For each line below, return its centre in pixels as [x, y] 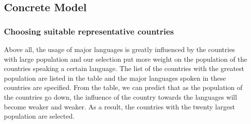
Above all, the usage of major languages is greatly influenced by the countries [119, 49]
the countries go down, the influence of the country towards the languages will [121, 97]
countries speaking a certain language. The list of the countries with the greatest [124, 68]
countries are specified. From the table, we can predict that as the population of [123, 87]
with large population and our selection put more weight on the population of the [125, 59]
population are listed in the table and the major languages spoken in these [115, 78]
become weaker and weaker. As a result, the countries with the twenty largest [119, 106]
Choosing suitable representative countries [89, 31]
